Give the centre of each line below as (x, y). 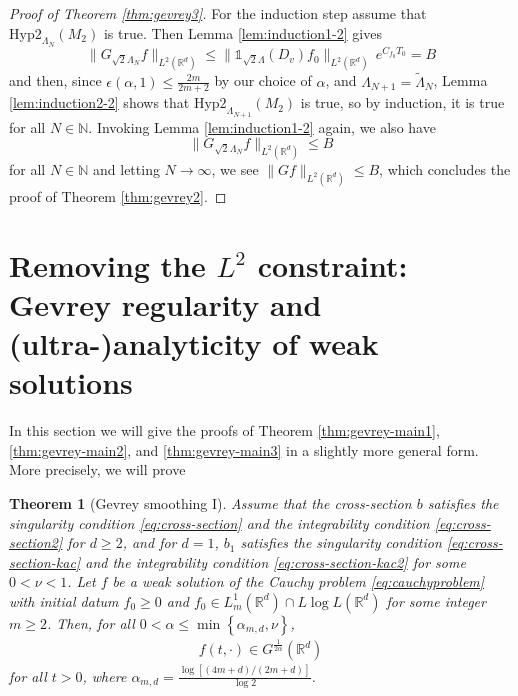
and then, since (55, 80)
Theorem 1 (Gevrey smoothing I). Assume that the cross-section (210, 502)
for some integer (436, 600)
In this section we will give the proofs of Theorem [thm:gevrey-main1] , (224, 430)
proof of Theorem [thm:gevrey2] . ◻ (118, 195)
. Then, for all (90, 622)
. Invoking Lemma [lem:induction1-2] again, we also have (262, 126)
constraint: (332, 264)
